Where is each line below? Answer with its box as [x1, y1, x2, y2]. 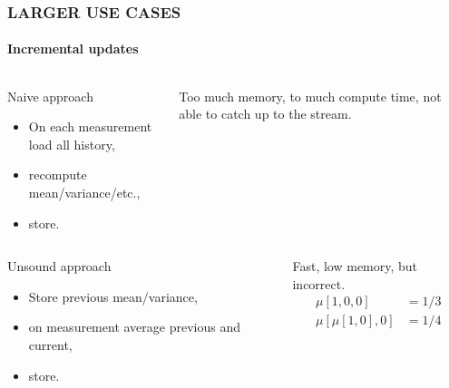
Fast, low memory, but [292, 257, 418, 276]
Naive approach [7, 86, 93, 105]
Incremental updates [7, 39, 139, 58]
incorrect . [292, 274, 346, 293]
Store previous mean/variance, [28, 286, 198, 306]
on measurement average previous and [28, 317, 240, 336]
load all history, [28, 134, 115, 153]
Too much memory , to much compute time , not [179, 86, 442, 105]
